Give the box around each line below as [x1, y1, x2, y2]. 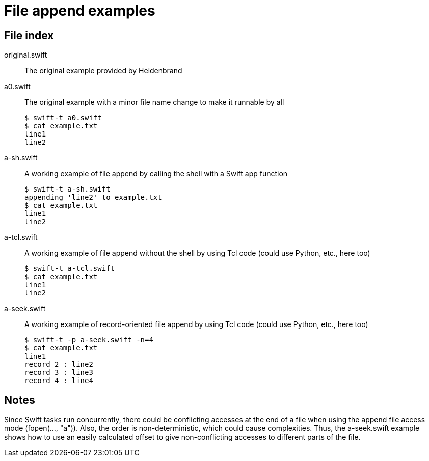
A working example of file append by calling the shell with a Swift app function [24, 169, 288, 178]
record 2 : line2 [24, 360, 93, 369]
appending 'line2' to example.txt [24, 193, 162, 202]
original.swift [4, 50, 47, 60]
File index [4, 29, 54, 42]
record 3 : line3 [24, 368, 93, 377]
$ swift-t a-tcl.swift [24, 264, 115, 273]
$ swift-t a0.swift [24, 114, 102, 122]
